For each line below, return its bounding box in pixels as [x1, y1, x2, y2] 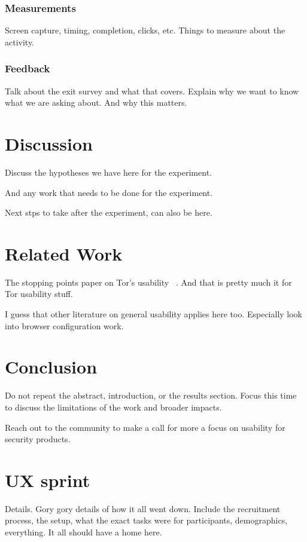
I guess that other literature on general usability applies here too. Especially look [5, 308, 303, 320]
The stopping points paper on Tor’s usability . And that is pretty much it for [5, 275, 292, 288]
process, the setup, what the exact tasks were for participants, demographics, [5, 514, 288, 526]
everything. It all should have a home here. [5, 526, 162, 538]
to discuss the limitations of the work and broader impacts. [5, 400, 222, 413]
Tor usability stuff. [5, 287, 73, 300]
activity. [5, 35, 35, 48]
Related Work [5, 241, 123, 265]
